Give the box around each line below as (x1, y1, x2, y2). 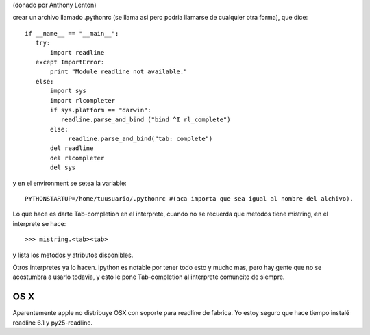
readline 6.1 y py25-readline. (12, 319, 92, 327)
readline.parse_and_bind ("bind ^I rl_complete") (60, 116, 231, 123)
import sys (50, 87, 87, 95)
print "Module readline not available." (50, 68, 188, 75)
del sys (50, 164, 76, 171)
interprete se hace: (12, 219, 66, 227)
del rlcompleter (50, 154, 105, 162)
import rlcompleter (50, 97, 116, 104)
